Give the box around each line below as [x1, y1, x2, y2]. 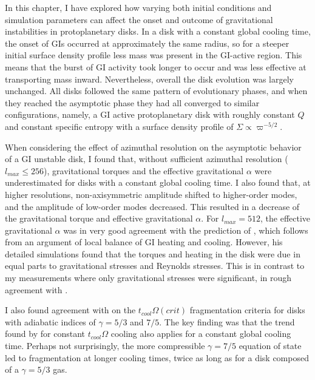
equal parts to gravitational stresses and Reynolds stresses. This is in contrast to [5, 259, 305, 272]
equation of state [239, 339, 302, 352]
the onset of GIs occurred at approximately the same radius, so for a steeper [5, 36, 290, 49]
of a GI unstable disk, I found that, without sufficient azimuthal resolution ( [5, 152, 288, 165]
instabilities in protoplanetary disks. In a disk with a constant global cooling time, [5, 25, 311, 38]
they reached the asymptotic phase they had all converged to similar [5, 96, 260, 109]
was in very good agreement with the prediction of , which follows [63, 223, 308, 236]
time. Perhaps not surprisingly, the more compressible [5, 339, 205, 352]
